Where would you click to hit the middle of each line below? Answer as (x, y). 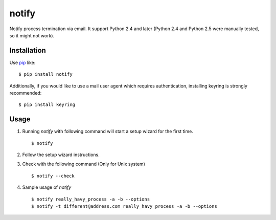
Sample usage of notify (47, 187)
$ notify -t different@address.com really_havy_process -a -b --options (124, 206)
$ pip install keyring (47, 105)
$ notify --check (53, 176)
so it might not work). (32, 35)
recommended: (26, 93)
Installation (28, 50)
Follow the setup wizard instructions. (61, 155)
